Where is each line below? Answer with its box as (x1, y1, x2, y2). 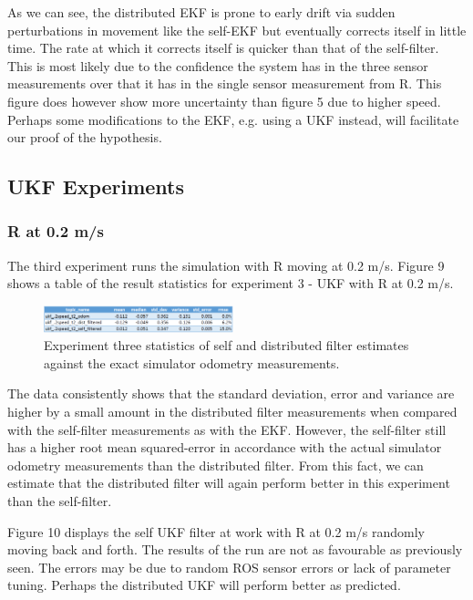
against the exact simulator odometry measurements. (44, 353, 340, 372)
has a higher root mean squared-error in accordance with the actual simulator (7, 438, 442, 457)
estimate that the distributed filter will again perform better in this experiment (7, 473, 450, 492)
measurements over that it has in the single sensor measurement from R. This (7, 74, 442, 93)
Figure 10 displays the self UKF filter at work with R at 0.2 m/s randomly (7, 522, 425, 541)
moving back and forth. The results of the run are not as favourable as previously (7, 540, 463, 559)
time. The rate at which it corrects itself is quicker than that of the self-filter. (7, 38, 439, 57)
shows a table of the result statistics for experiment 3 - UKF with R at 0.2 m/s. (7, 274, 454, 293)
